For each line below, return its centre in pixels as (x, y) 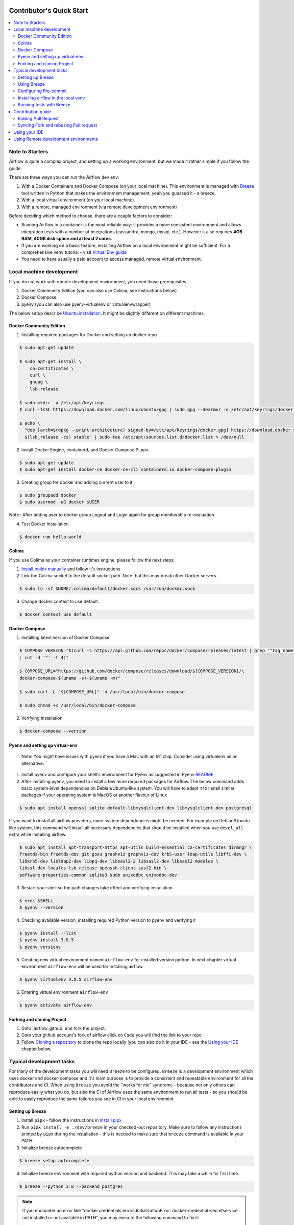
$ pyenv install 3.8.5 (47, 940)
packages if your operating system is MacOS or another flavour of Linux (94, 795)
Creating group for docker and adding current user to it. (78, 482)
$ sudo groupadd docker (48, 495)
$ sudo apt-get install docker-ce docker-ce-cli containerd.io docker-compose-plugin (125, 469)
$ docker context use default (56, 614)
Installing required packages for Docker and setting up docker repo (89, 335)
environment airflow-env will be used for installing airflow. (83, 967)
